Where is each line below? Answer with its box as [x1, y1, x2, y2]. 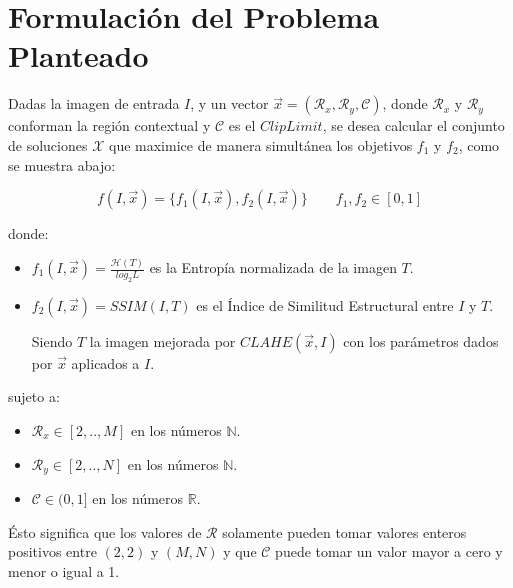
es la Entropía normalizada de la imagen [149, 257, 397, 277]
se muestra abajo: [8, 154, 116, 175]
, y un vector [190, 93, 269, 114]
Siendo [31, 330, 73, 351]
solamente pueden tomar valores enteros [222, 521, 467, 542]
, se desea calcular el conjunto [322, 115, 505, 136]
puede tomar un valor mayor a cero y [275, 541, 503, 562]
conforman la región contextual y [8, 115, 211, 136]
